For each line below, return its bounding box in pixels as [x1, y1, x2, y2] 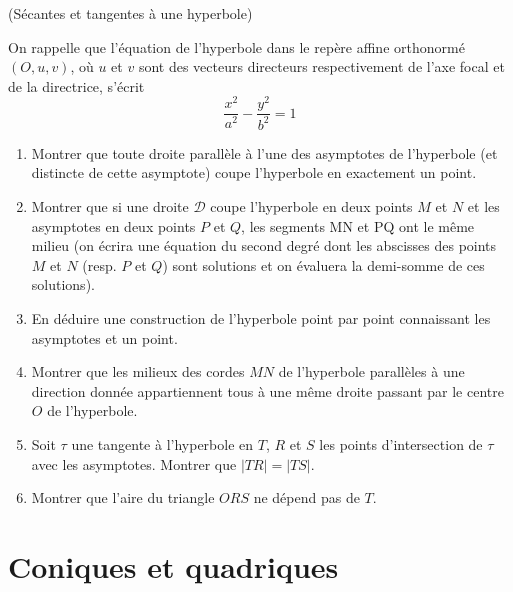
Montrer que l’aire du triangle [31, 487, 215, 508]
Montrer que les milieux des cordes [31, 361, 245, 382]
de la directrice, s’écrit [8, 75, 145, 96]
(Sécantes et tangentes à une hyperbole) [8, 3, 253, 23]
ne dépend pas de [253, 487, 360, 508]
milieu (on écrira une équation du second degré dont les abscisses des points [31, 235, 497, 256]
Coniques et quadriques [8, 545, 339, 586]
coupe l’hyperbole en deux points [210, 196, 413, 217]
